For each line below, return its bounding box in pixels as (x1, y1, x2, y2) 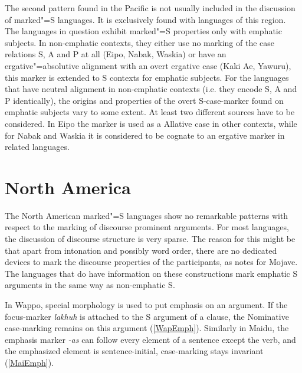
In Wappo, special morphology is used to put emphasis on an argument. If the (5, 299, 288, 310)
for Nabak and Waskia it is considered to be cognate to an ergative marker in (5, 129, 285, 141)
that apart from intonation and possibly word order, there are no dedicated (5, 244, 277, 256)
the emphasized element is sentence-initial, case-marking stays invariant (5, 345, 264, 357)
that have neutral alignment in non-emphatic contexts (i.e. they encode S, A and (5, 83, 297, 95)
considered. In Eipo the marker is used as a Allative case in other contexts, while (5, 117, 297, 129)
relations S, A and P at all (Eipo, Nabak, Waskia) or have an (5, 48, 226, 60)
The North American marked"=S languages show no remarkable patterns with (5, 209, 288, 221)
